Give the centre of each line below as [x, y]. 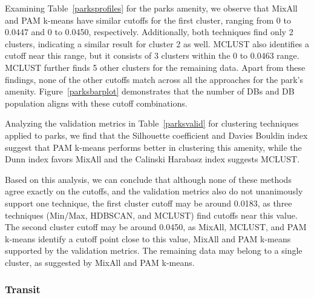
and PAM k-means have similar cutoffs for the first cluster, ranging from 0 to [148, 20]
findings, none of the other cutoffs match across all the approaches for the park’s [154, 79]
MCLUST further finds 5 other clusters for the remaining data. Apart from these [155, 67]
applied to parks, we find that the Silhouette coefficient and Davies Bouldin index [156, 135]
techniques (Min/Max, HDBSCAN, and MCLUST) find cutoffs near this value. [151, 215]
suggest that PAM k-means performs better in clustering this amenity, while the [153, 147]
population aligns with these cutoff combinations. [96, 103]
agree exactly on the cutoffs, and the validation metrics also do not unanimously [154, 191]
